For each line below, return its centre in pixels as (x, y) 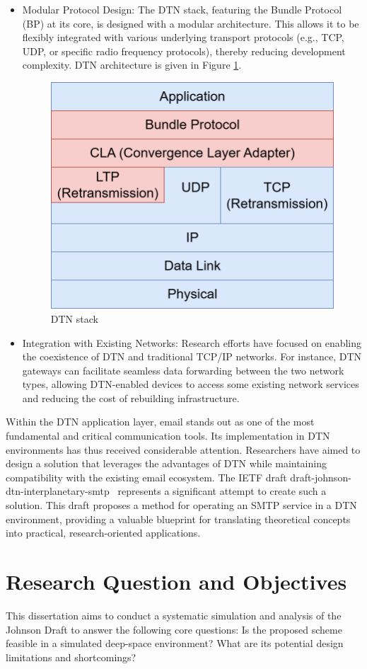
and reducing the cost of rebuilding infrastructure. (131, 398)
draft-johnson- (321, 477)
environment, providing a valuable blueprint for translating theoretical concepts (178, 519)
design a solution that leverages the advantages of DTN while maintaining (166, 463)
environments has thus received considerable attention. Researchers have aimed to (183, 449)
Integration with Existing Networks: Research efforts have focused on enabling (192, 342)
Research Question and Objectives (176, 582)
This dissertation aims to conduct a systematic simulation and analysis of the (174, 615)
